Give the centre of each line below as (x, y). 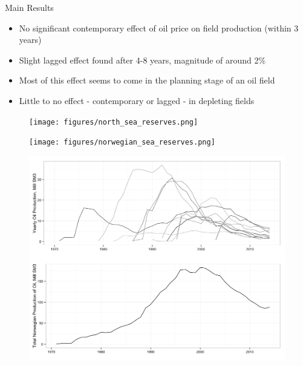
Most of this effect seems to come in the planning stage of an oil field (147, 80)
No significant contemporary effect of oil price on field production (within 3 (159, 28)
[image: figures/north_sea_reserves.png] (114, 122)
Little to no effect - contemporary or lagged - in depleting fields (137, 100)
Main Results (29, 7)
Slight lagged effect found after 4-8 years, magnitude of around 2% (142, 60)
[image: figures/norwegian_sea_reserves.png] (122, 142)
